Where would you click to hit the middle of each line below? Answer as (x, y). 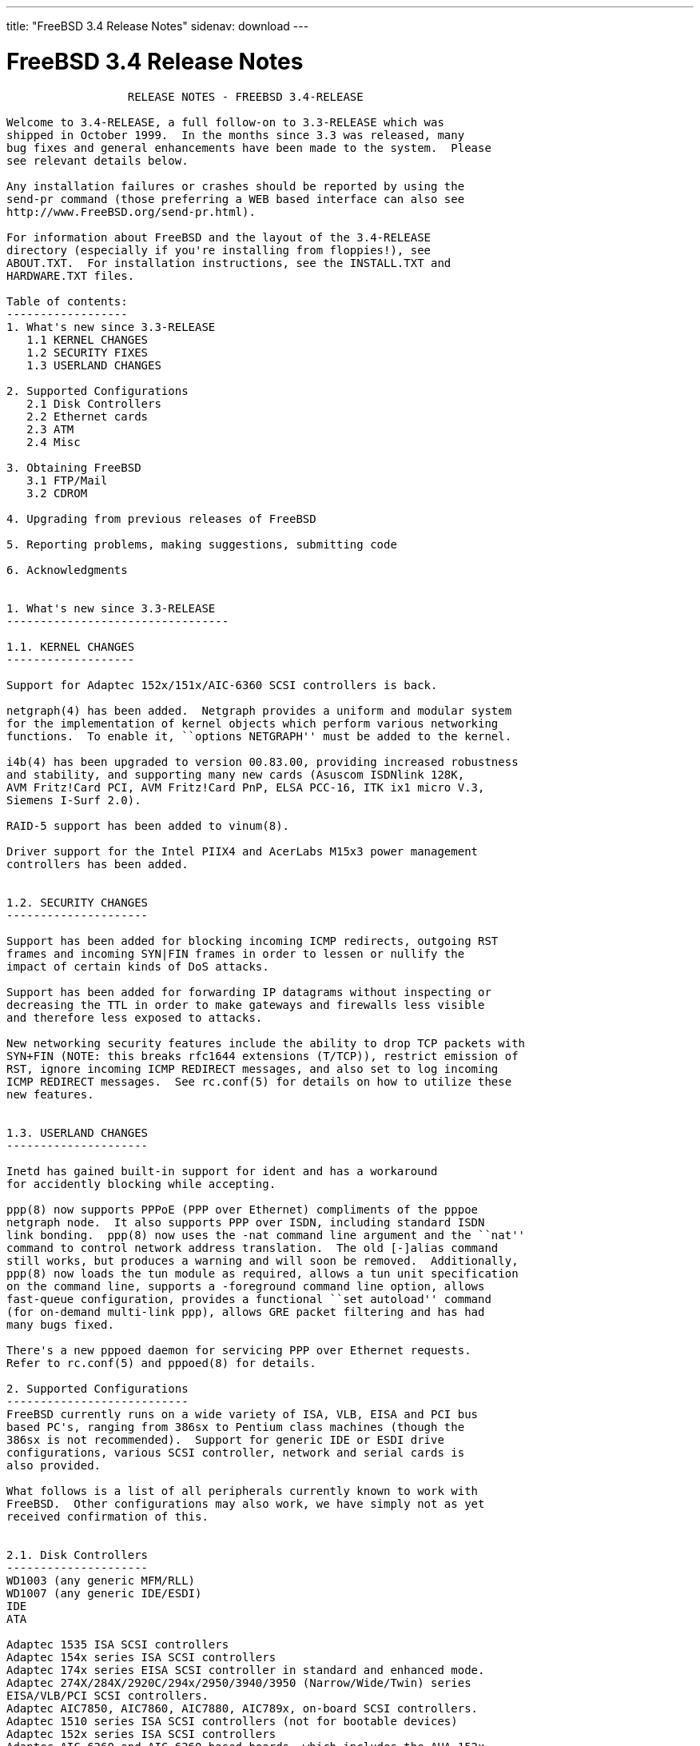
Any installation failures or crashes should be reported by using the (236, 186)
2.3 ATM (50, 429)
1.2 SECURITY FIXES (87, 352)
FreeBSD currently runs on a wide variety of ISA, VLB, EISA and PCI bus (243, 1414)
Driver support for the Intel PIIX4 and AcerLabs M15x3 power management (243, 851)
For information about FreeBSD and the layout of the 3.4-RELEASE (219, 237)
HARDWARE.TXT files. (71, 275)
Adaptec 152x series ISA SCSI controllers (141, 1734)
